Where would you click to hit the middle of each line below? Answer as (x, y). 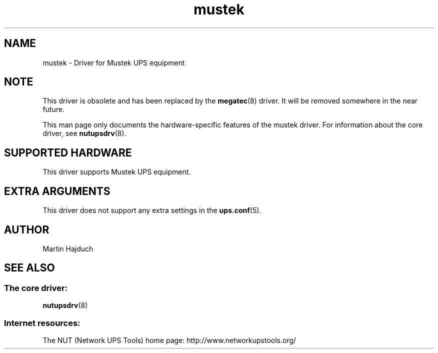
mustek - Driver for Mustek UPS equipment (114, 62)
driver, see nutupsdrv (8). (84, 133)
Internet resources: (42, 323)
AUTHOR (27, 229)
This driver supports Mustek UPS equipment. (117, 172)
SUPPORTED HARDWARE (68, 152)
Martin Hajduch (68, 248)
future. (53, 109)
